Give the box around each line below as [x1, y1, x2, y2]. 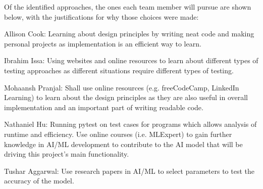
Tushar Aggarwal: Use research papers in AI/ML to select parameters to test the [4, 165, 254, 176]
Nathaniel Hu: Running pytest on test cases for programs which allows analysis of [4, 119, 257, 129]
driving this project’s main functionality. [4, 149, 129, 159]
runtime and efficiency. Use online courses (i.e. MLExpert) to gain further [4, 128, 232, 139]
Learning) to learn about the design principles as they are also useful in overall [4, 92, 248, 103]
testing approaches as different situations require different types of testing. [4, 65, 234, 75]
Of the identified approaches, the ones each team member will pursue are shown [4, 2, 251, 12]
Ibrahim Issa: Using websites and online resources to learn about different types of [4, 55, 258, 66]
